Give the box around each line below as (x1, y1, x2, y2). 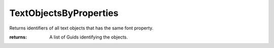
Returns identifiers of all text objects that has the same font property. (9, 25, 154, 31)
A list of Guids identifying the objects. (49, 34, 128, 40)
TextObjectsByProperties (9, 7, 119, 18)
